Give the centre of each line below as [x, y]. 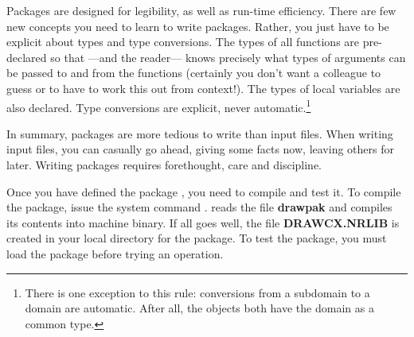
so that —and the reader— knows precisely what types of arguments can [228, 57]
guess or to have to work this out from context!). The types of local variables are [203, 88]
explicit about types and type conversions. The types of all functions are [183, 42]
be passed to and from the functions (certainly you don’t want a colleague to [194, 73]
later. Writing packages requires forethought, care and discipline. [164, 165]
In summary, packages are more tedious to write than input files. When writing [200, 133]
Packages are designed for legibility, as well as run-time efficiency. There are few [201, 10]
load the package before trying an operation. [115, 253]
